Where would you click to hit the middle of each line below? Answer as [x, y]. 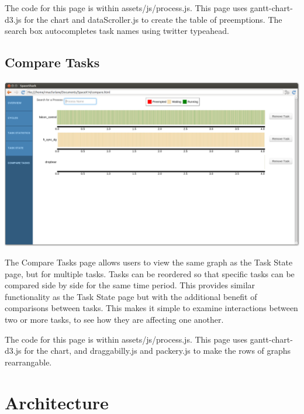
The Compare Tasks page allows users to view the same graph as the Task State [149, 262]
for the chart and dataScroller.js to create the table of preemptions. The [153, 19]
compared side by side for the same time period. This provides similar [130, 285]
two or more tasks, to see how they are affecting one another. [114, 320]
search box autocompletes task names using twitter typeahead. [117, 31]
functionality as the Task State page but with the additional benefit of [131, 296]
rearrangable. [28, 362]
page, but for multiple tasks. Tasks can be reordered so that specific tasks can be [150, 273]
